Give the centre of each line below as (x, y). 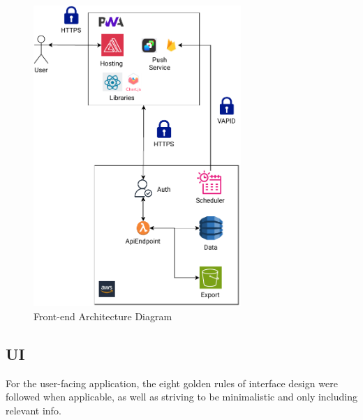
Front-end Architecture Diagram (103, 316)
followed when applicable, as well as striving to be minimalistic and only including (181, 397)
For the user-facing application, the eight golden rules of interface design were (172, 383)
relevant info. (34, 410)
